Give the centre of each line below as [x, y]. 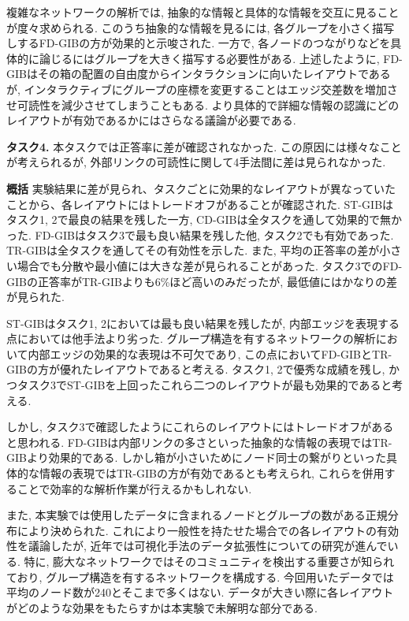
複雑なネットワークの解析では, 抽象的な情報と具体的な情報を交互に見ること [203, 12]
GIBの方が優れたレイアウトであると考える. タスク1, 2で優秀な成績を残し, [196, 369]
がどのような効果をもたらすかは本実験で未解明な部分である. [162, 607]
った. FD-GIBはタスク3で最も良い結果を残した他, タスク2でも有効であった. [200, 234]
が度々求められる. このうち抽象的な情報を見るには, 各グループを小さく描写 [201, 27]
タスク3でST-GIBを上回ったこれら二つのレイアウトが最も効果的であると [204, 385]
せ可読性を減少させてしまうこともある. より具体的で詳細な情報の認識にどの [203, 104]
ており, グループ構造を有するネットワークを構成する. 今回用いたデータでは [200, 576]
